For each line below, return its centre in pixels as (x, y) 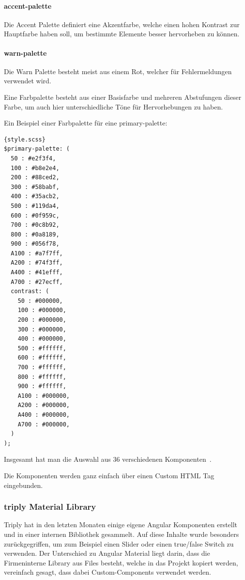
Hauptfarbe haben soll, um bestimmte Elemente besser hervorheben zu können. (122, 34)
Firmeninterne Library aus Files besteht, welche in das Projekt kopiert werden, (121, 562)
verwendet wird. (28, 81)
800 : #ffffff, (42, 377)
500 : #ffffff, (42, 348)
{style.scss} (25, 139)
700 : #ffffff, (42, 367)
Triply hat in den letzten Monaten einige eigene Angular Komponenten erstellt (121, 525)
